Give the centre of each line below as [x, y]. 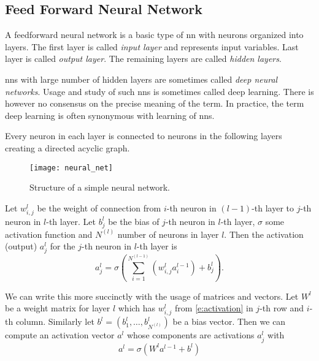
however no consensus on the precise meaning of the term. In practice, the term [155, 103]
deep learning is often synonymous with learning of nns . [110, 115]
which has [137, 308]
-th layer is [157, 246]
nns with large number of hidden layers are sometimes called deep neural [141, 79]
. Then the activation [264, 234]
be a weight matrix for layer [58, 308]
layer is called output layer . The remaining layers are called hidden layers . [143, 59]
